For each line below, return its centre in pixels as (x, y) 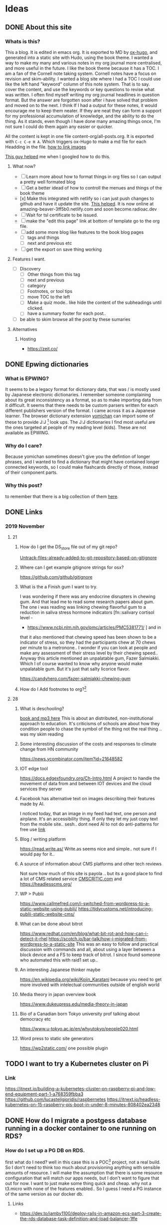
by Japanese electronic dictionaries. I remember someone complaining (78, 395)
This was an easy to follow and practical (117, 944)
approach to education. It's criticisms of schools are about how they (90, 723)
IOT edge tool (34, 768)
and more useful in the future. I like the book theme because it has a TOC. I (82, 68)
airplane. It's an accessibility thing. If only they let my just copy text (89, 819)
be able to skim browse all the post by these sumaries (75, 319)
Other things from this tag (54, 274)
